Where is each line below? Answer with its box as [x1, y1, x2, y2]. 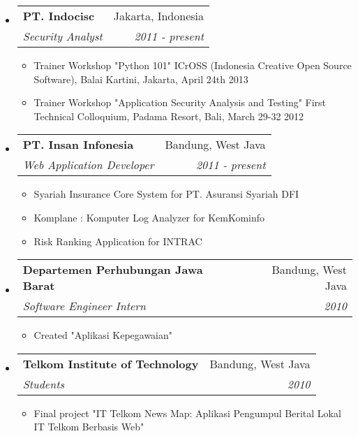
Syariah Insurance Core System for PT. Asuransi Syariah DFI [33, 187, 299, 201]
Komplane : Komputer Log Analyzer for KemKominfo [33, 210, 265, 224]
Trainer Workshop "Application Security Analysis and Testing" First [33, 95, 327, 110]
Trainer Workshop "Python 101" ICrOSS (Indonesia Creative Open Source [33, 58, 352, 72]
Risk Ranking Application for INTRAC [33, 233, 202, 248]
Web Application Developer [22, 157, 154, 173]
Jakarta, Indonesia [113, 8, 204, 24]
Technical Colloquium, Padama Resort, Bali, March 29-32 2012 [33, 108, 304, 123]
